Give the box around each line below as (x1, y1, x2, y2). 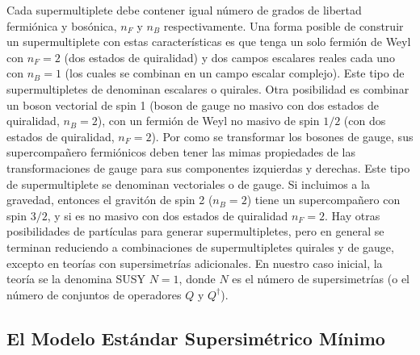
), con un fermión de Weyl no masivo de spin (97, 112, 320, 129)
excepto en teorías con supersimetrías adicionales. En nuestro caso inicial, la (6, 254, 383, 271)
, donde (178, 270, 216, 287)
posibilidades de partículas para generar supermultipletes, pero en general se (6, 223, 384, 240)
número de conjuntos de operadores (6, 286, 182, 303)
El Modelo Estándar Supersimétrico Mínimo (6, 325, 385, 350)
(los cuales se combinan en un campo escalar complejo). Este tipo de (65, 65, 405, 81)
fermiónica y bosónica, (6, 17, 117, 34)
